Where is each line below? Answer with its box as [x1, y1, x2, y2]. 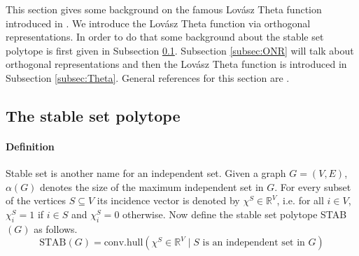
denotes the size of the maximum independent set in [40, 179, 264, 194]
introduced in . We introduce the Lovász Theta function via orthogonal [6, 15, 311, 30]
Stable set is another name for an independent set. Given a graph [6, 166, 286, 180]
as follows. [34, 221, 78, 236]
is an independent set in [202, 238, 305, 248]
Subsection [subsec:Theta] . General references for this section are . [6, 70, 290, 85]
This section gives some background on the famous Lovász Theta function [6, 2, 322, 16]
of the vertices [6, 193, 66, 208]
